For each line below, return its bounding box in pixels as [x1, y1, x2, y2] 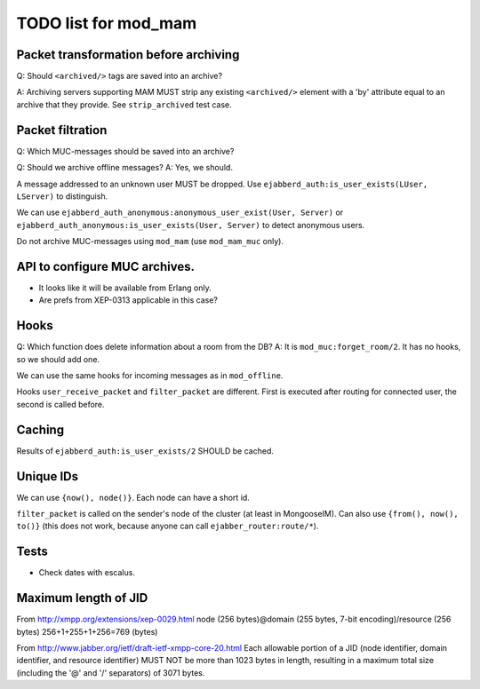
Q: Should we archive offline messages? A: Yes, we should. [16, 162, 233, 173]
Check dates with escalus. [38, 567, 135, 578]
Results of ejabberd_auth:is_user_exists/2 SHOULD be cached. [16, 445, 275, 456]
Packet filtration [16, 123, 108, 138]
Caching [16, 422, 65, 437]
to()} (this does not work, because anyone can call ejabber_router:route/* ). [16, 520, 319, 532]
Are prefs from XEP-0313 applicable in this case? [38, 295, 218, 305]
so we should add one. [16, 353, 100, 364]
